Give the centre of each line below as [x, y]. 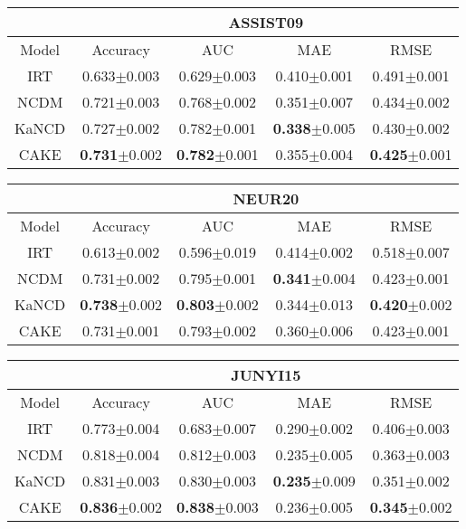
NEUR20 [266, 198]
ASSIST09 [266, 22]
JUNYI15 [266, 375]
